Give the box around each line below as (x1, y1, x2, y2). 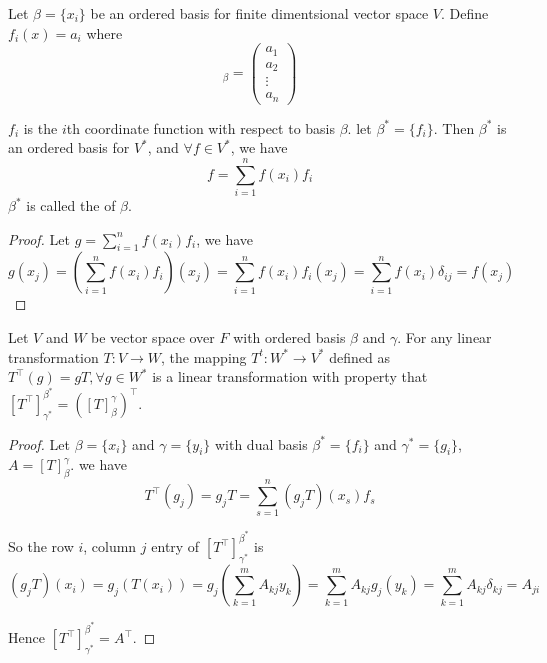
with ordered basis (233, 327, 346, 348)
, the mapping (161, 346, 247, 367)
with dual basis (214, 433, 308, 454)
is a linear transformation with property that (152, 366, 428, 387)
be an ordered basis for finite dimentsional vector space (90, 3, 429, 23)
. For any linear (397, 327, 492, 348)
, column (83, 536, 137, 557)
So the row (8, 536, 74, 557)
